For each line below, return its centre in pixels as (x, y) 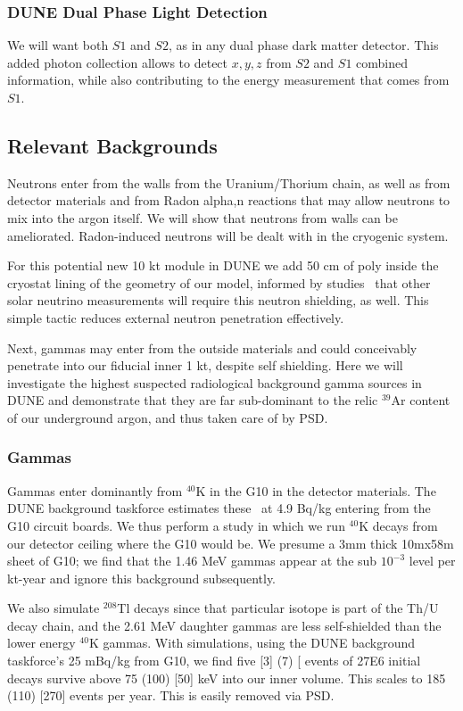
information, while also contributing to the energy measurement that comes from (228, 80)
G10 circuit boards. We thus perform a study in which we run (176, 525)
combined (382, 62)
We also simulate (54, 608)
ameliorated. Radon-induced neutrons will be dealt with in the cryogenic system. (228, 235)
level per (432, 561)
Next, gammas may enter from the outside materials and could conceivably (212, 347)
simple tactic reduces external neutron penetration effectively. (176, 317)
